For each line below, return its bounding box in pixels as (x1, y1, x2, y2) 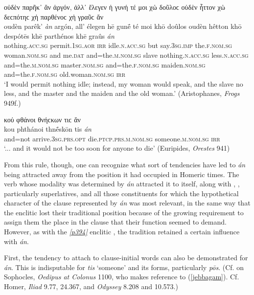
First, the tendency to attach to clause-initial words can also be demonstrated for (4, 252, 248, 263)
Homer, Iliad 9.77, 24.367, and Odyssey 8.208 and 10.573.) (4, 281, 178, 292)
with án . (4, 236, 29, 246)
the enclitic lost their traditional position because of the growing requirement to (4, 207, 244, 217)
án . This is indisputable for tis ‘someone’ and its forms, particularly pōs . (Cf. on (4, 262, 244, 272)
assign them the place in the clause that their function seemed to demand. (4, 217, 227, 227)
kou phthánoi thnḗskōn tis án (4, 124, 92, 134)
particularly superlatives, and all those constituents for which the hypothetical (4, 188, 239, 198)
